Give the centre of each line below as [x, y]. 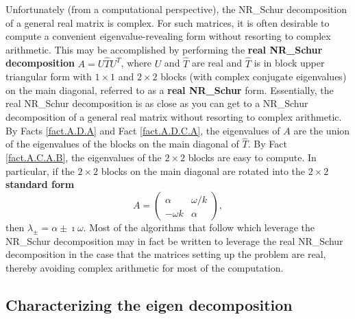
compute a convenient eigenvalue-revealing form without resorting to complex [168, 36]
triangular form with [49, 76]
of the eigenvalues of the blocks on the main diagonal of [122, 144]
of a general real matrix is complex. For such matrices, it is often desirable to [168, 22]
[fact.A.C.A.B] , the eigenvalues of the [84, 157]
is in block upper [289, 63]
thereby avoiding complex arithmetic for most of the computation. [145, 267]
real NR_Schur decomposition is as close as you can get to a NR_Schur [157, 103]
